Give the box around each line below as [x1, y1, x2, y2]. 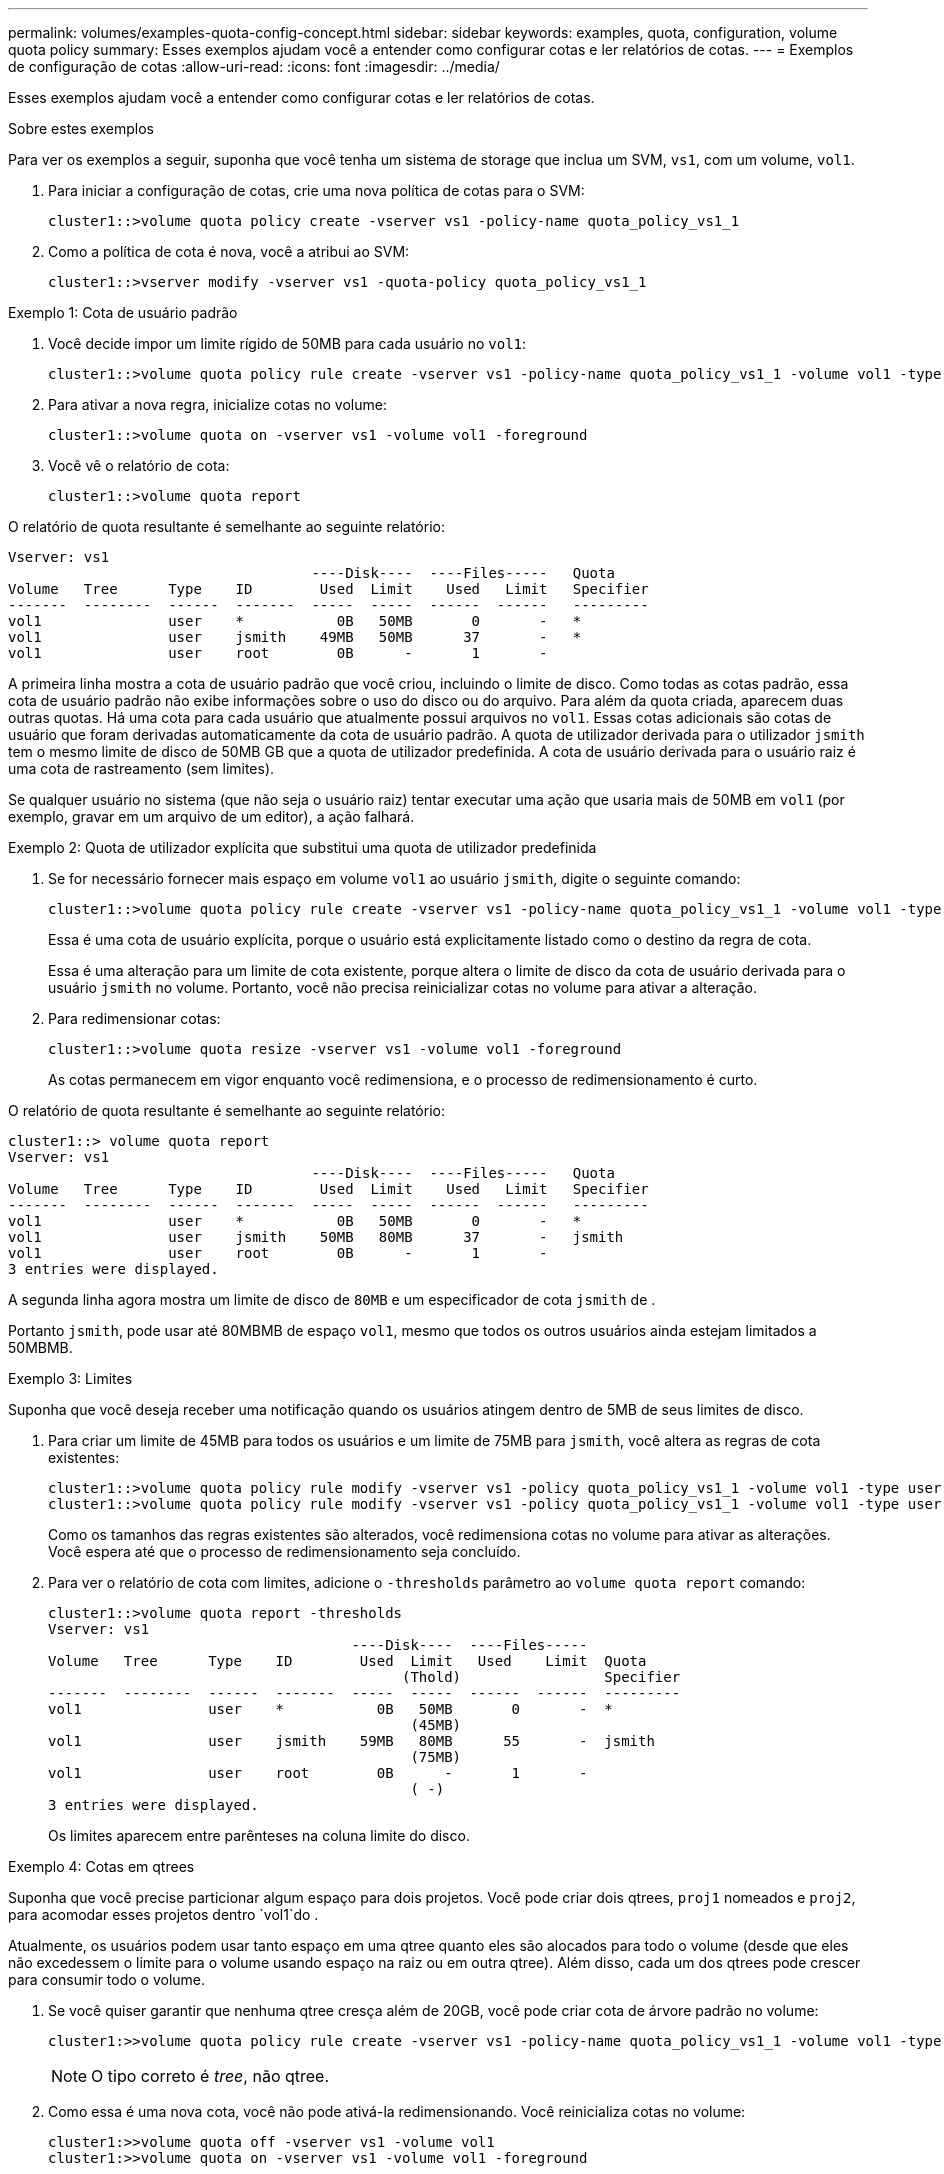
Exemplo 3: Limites [8, 1370, 133, 1387]
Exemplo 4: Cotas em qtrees [8, 1858, 195, 1875]
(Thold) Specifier [402, 1669, 681, 1685]
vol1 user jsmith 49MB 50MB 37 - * [8, 629, 582, 645]
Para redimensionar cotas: [48, 1010, 221, 1027]
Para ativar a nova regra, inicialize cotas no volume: [48, 396, 387, 413]
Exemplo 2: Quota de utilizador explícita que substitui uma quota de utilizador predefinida [8, 839, 597, 856]
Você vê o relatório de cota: [48, 457, 230, 474]
